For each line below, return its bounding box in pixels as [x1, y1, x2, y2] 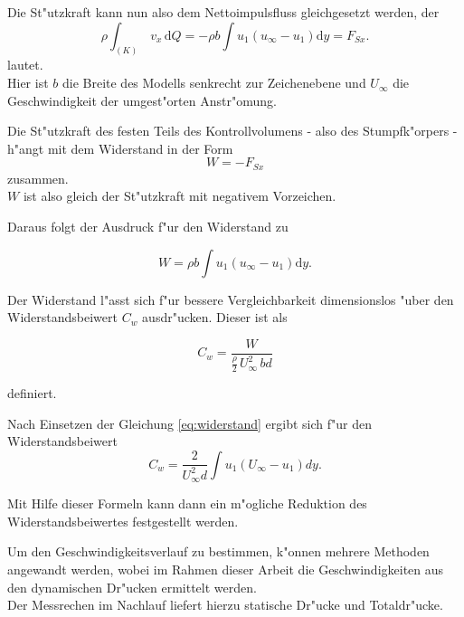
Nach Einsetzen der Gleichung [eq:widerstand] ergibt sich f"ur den [7, 413, 373, 432]
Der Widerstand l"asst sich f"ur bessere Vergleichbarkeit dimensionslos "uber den [7, 290, 454, 308]
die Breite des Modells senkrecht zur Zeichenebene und [62, 73, 366, 92]
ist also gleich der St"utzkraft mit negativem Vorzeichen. [23, 186, 336, 205]
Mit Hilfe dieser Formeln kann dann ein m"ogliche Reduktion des [7, 494, 367, 513]
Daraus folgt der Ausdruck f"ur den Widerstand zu [7, 217, 289, 236]
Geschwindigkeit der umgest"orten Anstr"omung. [7, 90, 277, 109]
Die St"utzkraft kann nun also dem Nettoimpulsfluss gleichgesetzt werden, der [7, 3, 440, 21]
